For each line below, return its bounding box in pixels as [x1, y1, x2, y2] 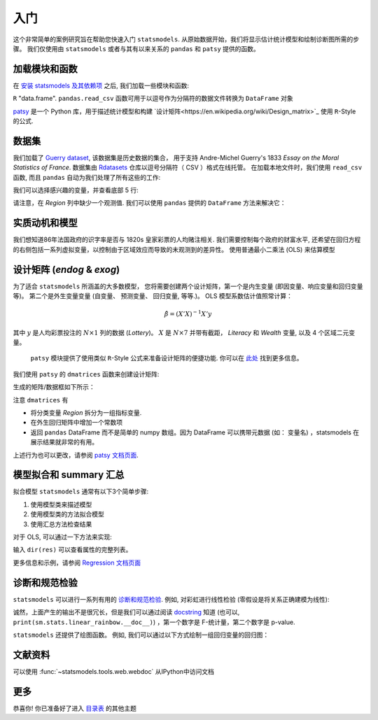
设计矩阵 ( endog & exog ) [13, 263, 120, 276]
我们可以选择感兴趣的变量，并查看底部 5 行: [13, 186, 139, 195]
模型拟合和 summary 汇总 [13, 469, 125, 481]
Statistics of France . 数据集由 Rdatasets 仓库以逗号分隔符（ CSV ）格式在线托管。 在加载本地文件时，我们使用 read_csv [13, 163, 363, 171]
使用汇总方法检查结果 [30, 520, 92, 528]
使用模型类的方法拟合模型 [30, 510, 104, 518]
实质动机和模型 [13, 217, 78, 229]
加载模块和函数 [13, 63, 78, 75]
